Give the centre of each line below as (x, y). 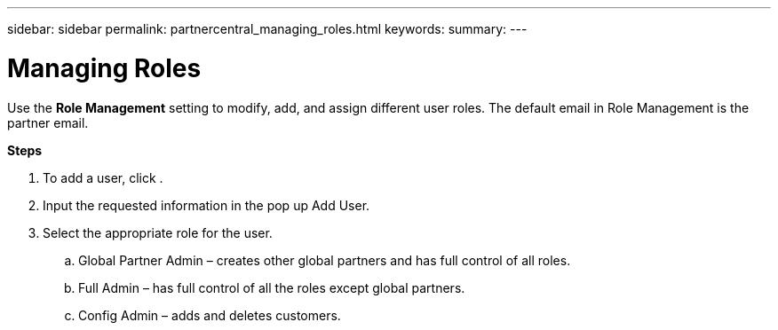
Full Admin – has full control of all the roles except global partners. (272, 287)
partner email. (48, 122)
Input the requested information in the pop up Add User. (206, 205)
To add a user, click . (103, 177)
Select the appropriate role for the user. (158, 232)
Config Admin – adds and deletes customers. (210, 315)
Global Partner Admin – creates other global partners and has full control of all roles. (325, 260)
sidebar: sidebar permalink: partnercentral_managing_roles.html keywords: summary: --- (267, 29)
